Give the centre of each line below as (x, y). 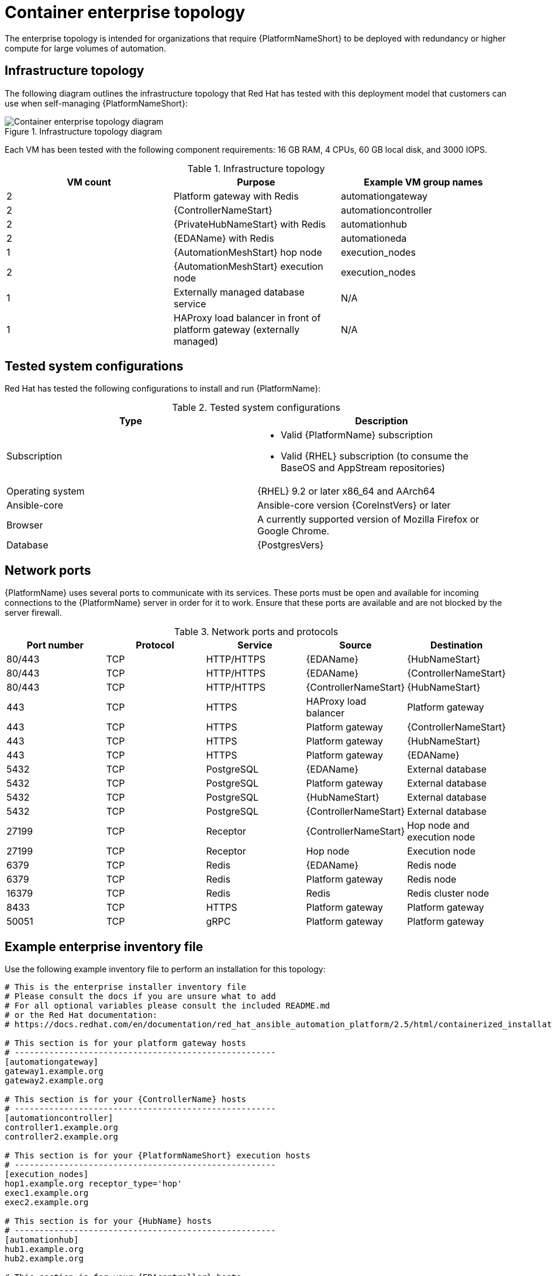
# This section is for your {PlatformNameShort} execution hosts (158, 1156)
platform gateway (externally (237, 329)
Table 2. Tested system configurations (256, 408)
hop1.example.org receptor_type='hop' (94, 1184)
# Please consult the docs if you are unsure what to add (140, 997)
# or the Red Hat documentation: (81, 1015)
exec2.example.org (47, 1203)
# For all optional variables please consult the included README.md (168, 1006)
